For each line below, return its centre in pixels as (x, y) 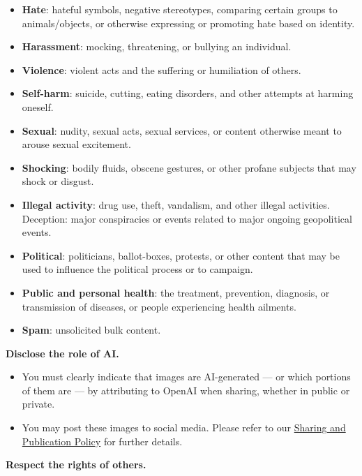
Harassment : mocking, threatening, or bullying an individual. (157, 46)
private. (38, 404)
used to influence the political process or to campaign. (137, 269)
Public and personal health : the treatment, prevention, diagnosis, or (176, 292)
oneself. (38, 106)
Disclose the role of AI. (62, 353)
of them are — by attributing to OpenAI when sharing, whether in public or (186, 390)
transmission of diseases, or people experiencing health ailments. (159, 306)
